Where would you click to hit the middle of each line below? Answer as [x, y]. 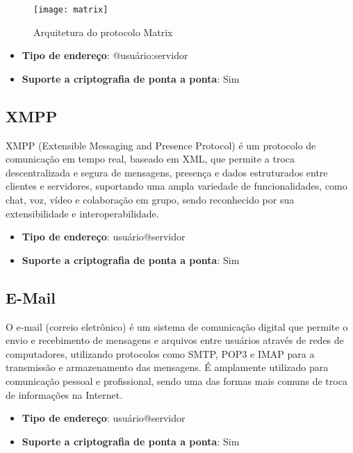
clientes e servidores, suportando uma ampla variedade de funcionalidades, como [176, 186]
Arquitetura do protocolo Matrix [103, 32]
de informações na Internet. [64, 394]
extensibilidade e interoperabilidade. [82, 213]
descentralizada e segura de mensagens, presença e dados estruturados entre [167, 172]
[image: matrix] [71, 10]
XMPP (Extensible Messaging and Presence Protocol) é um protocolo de [161, 145]
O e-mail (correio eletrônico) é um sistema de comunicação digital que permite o [177, 326]
